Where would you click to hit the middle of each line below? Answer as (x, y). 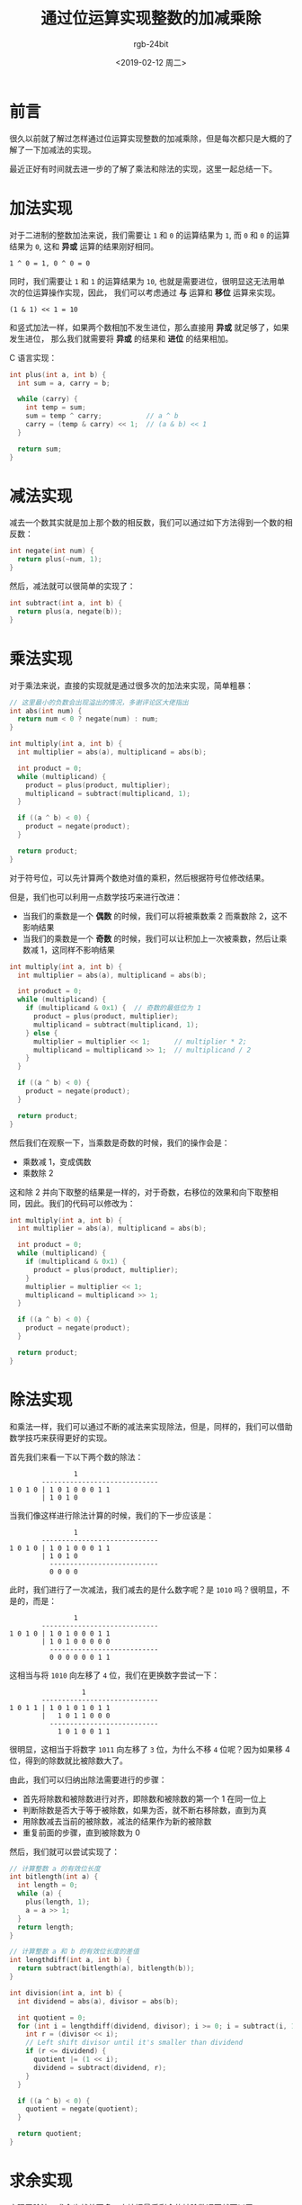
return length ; (46, 1927)
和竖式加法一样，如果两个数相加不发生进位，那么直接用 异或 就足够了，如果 (149, 327)
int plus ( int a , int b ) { (58, 374)
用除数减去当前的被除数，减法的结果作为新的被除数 (117, 1821)
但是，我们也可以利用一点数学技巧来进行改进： (96, 897)
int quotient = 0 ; (52, 2017)
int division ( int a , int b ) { (66, 1993)
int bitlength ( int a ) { (54, 1877)
